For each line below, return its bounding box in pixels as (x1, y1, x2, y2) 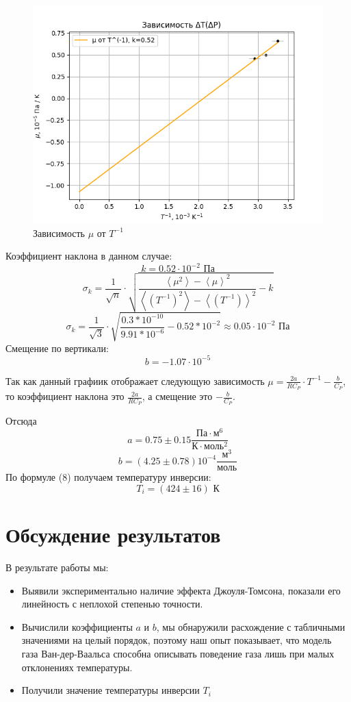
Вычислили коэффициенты (21, 619, 133, 634)
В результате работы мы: (5, 560, 109, 575)
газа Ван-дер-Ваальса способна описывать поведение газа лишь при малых (21, 647, 335, 660)
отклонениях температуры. (21, 660, 133, 674)
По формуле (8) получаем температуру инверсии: (5, 470, 211, 484)
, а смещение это (142, 389, 213, 403)
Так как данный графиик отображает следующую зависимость (5, 373, 265, 388)
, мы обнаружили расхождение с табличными (156, 619, 346, 634)
